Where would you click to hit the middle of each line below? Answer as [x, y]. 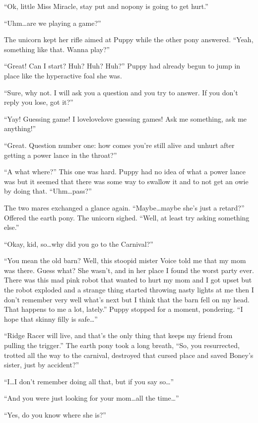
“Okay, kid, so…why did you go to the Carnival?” [79, 244]
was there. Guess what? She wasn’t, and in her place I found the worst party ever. [129, 270]
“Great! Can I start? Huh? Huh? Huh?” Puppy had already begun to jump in [122, 66]
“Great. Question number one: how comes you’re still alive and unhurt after [119, 145]
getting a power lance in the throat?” [61, 155]
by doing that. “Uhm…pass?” [48, 191]
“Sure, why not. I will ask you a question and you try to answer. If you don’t [121, 92]
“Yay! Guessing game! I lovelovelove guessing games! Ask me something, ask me [126, 118]
